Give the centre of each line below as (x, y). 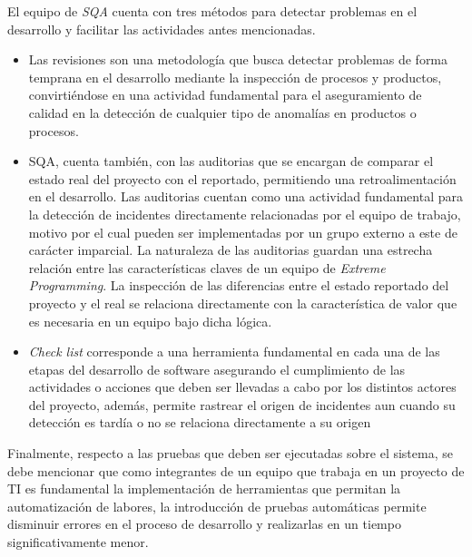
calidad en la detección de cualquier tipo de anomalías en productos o (222, 112)
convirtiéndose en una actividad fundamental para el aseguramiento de (225, 95)
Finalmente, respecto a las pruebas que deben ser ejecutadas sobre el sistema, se (230, 453)
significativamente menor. (78, 542)
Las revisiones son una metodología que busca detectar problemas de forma (238, 59)
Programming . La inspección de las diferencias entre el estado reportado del (239, 285)
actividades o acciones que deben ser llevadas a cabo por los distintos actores (242, 387)
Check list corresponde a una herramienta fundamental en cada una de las (234, 352)
